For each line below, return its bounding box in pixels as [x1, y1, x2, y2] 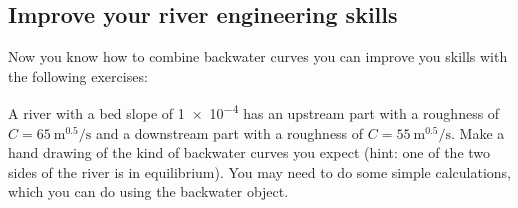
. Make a [451, 122, 505, 143]
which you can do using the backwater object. [8, 181, 289, 202]
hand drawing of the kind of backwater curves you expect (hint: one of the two [8, 142, 491, 163]
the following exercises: [8, 65, 148, 86]
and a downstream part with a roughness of [95, 122, 364, 143]
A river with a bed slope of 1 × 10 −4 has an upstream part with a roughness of [8, 100, 500, 124]
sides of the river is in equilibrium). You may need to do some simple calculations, [8, 161, 512, 182]
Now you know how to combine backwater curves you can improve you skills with [8, 46, 508, 67]
